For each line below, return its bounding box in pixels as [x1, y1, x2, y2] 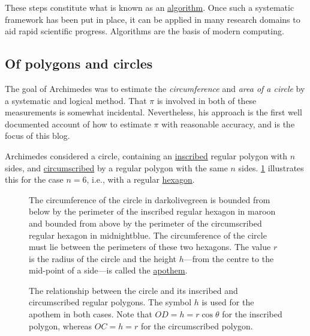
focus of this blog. [5, 129, 70, 142]
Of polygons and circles [5, 54, 153, 73]
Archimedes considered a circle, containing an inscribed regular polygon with [5, 149, 288, 162]
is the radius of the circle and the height [29, 252, 177, 264]
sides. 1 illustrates [238, 161, 304, 174]
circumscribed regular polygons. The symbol [29, 296, 192, 308]
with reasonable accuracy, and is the [161, 117, 295, 130]
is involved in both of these [156, 94, 257, 106]
